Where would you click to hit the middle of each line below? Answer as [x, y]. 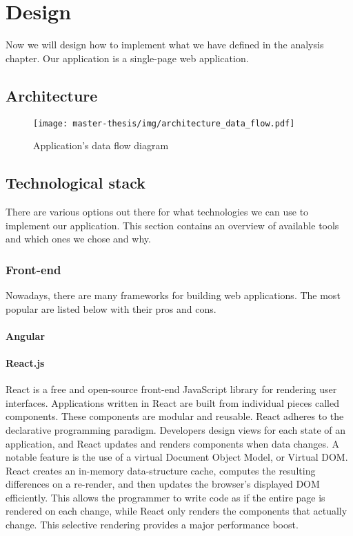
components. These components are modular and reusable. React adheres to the [175, 416]
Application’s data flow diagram [101, 145]
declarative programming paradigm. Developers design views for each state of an [176, 429]
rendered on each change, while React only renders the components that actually [176, 511]
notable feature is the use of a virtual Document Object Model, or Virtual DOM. [177, 457]
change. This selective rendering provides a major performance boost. [152, 525]
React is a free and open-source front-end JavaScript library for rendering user [171, 389]
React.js [25, 362]
